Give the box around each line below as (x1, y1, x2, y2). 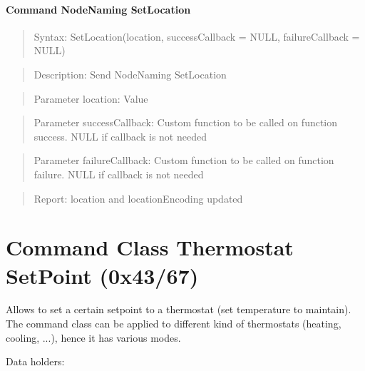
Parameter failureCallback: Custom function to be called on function (34, 153, 334, 168)
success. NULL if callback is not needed (34, 128, 207, 143)
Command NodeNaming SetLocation (6, 1, 191, 16)
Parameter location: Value (34, 91, 148, 106)
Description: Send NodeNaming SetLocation (34, 66, 227, 81)
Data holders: (6, 354, 65, 369)
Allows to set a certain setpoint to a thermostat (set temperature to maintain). (6, 302, 351, 317)
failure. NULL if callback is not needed (34, 166, 204, 181)
